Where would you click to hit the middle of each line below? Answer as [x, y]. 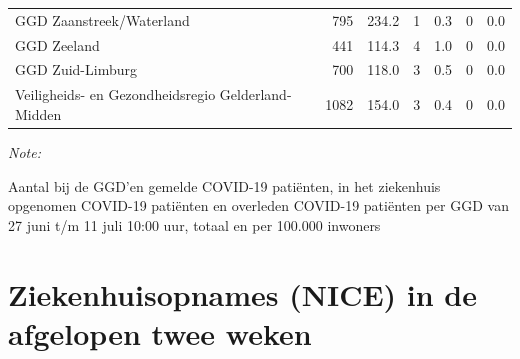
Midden [38, 113]
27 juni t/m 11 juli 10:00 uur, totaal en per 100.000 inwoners [194, 224]
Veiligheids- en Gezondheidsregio [115, 94]
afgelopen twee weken [160, 332]
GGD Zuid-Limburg [76, 69]
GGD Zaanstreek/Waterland [102, 19]
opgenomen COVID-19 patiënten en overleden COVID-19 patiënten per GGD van [258, 205]
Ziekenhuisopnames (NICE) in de [243, 293]
